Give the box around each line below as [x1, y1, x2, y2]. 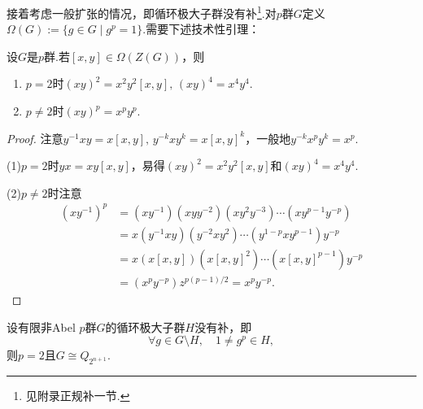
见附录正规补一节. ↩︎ [25, 387, 130, 404]
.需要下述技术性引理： [142, 20, 260, 37]
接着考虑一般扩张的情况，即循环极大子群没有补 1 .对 [7, 2, 277, 21]
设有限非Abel [7, 318, 76, 335]
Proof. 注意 [7, 129, 63, 146]
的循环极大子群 [105, 318, 185, 335]
